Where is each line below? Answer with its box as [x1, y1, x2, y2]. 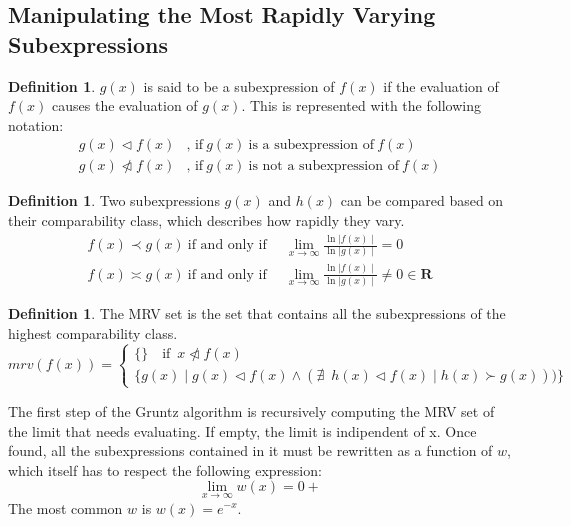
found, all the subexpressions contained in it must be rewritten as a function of [8, 440, 493, 461]
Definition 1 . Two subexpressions [8, 190, 220, 211]
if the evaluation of [383, 75, 499, 96]
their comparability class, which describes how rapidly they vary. [8, 210, 405, 231]
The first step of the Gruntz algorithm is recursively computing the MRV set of [8, 400, 495, 421]
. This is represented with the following [241, 95, 481, 116]
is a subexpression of [248, 138, 375, 153]
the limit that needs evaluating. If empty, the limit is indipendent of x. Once [8, 420, 477, 441]
